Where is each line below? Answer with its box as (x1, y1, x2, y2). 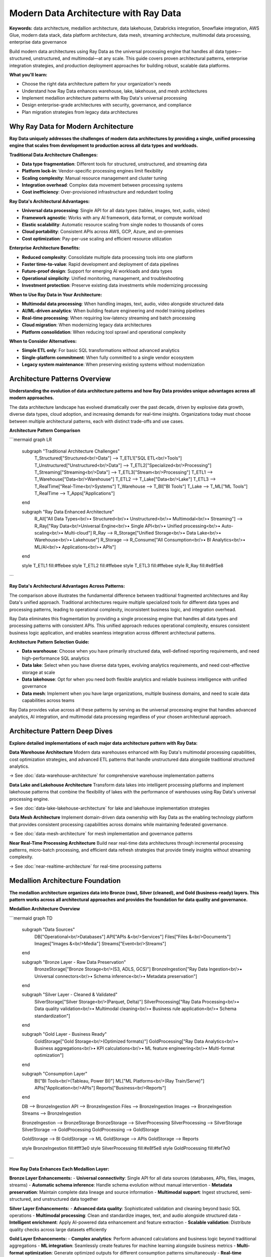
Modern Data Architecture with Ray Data (9, 8, 182, 19)
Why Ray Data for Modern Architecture (9, 122, 134, 131)
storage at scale (22, 669, 55, 675)
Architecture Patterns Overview (9, 375, 111, 383)
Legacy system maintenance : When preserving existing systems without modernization (22, 362, 205, 368)
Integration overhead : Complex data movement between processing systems (22, 182, 183, 188)
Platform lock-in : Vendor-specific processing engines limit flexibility (22, 168, 163, 174)
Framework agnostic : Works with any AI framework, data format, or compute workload (22, 214, 203, 221)
